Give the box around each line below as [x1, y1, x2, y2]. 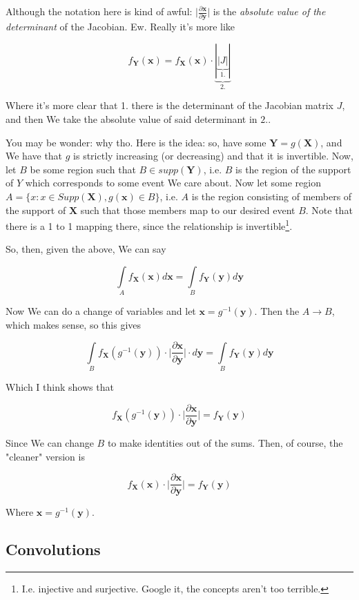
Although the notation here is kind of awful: [6, 4, 193, 18]
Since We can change [6, 435, 94, 449]
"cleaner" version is [6, 449, 85, 463]
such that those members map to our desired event [80, 202, 295, 217]
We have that [6, 148, 63, 163]
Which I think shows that [6, 380, 114, 394]
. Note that [305, 202, 353, 217]
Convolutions [6, 539, 101, 560]
